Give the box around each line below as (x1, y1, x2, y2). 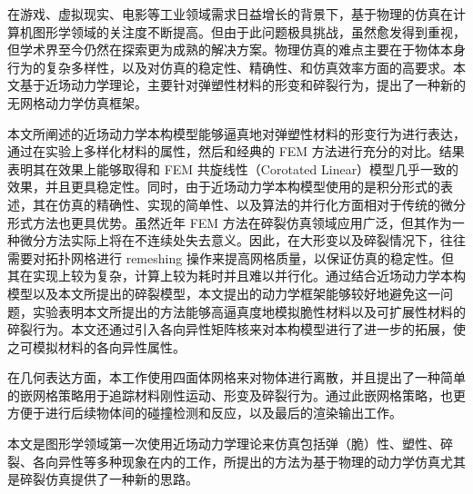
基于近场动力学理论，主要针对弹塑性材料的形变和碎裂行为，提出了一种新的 (19, 75, 466, 94)
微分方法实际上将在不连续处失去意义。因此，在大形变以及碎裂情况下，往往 (19, 231, 466, 250)
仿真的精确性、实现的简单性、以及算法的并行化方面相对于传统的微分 (57, 194, 466, 213)
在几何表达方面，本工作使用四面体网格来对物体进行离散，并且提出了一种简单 (7, 368, 466, 387)
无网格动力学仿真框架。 (7, 93, 147, 112)
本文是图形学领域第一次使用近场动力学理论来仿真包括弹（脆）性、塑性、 (7, 434, 440, 453)
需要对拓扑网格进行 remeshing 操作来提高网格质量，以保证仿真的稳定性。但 (7, 248, 454, 267)
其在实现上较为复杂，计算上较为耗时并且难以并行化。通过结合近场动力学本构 (7, 266, 466, 285)
